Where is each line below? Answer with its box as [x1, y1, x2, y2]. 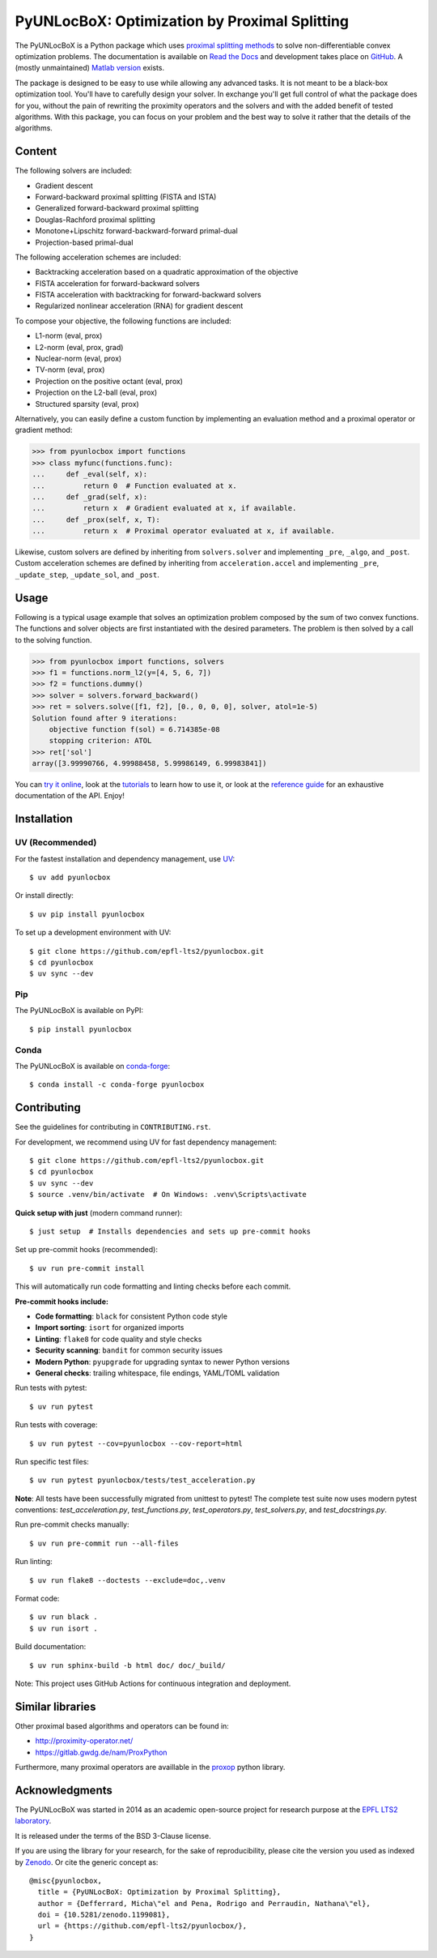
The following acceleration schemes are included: [15, 252, 181, 262]
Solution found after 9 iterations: [32, 713, 178, 723]
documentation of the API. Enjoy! [15, 791, 125, 801]
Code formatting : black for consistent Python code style [35, 1311, 228, 1321]
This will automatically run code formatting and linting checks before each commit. [15, 1281, 291, 1292]
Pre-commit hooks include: [15, 1297, 109, 1306]
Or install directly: [15, 891, 74, 900]
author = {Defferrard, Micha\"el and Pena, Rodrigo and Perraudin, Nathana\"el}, [37, 1899, 371, 1908]
